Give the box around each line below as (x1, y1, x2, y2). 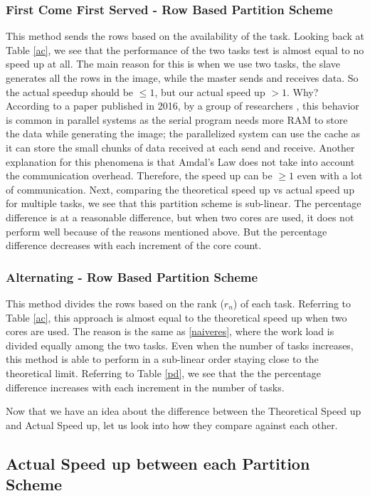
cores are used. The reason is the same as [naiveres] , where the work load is (6, 324, 334, 339)
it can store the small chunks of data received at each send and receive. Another (6, 139, 355, 154)
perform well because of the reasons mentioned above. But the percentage (6, 223, 327, 238)
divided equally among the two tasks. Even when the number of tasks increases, (6, 337, 354, 352)
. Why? (287, 84, 319, 99)
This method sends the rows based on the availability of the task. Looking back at (6, 28, 364, 43)
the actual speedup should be (6, 84, 134, 99)
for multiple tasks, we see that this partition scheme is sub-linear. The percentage (6, 196, 361, 211)
